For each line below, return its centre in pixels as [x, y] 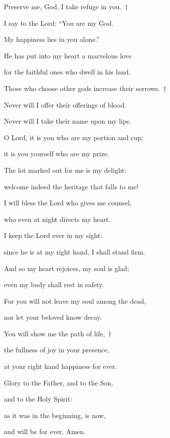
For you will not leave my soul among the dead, [75, 301]
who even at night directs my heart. [57, 219]
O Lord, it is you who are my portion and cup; [74, 137]
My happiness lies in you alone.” [52, 39]
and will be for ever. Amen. [45, 431]
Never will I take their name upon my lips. [68, 121]
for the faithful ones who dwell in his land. [67, 72]
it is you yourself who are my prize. [57, 154]
